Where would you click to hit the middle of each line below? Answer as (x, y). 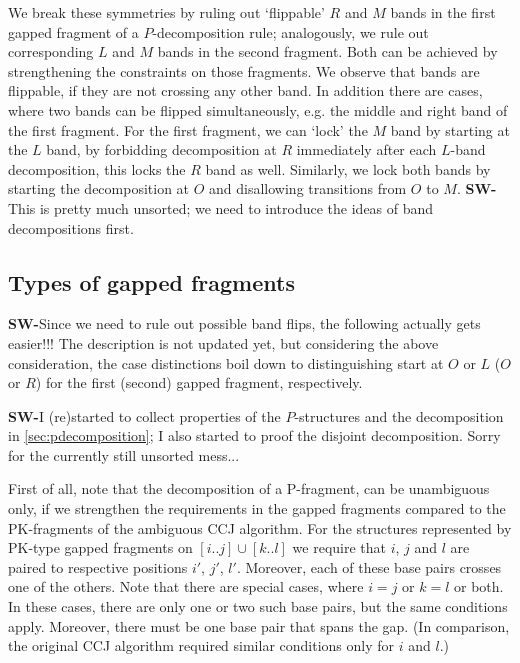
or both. (479, 586)
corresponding (51, 51)
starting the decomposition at (99, 188)
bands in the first (443, 12)
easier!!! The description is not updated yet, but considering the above (223, 342)
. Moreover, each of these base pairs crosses (369, 566)
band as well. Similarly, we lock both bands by (348, 168)
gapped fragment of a (73, 31)
